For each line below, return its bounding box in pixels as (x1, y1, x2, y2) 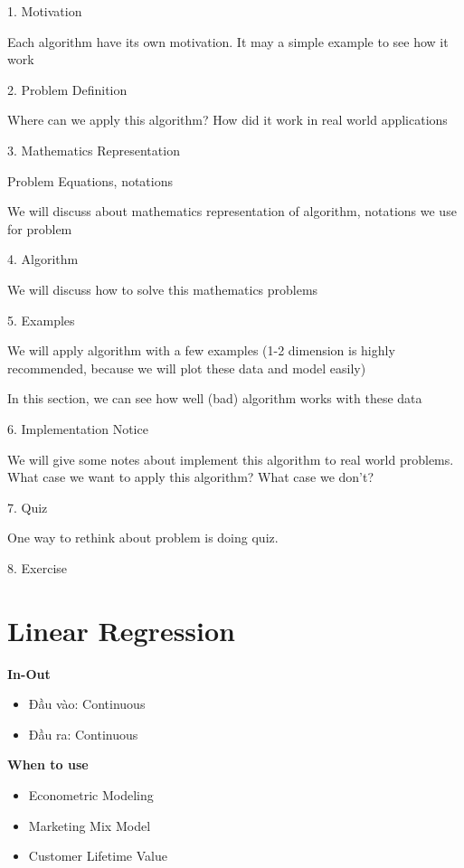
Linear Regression (7, 611, 236, 648)
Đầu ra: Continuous (28, 724, 138, 743)
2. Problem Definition (7, 80, 128, 99)
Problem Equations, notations (7, 171, 174, 190)
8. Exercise (7, 558, 68, 577)
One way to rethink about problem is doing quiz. (7, 528, 279, 547)
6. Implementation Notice (7, 419, 148, 438)
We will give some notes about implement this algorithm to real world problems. (7, 449, 454, 468)
